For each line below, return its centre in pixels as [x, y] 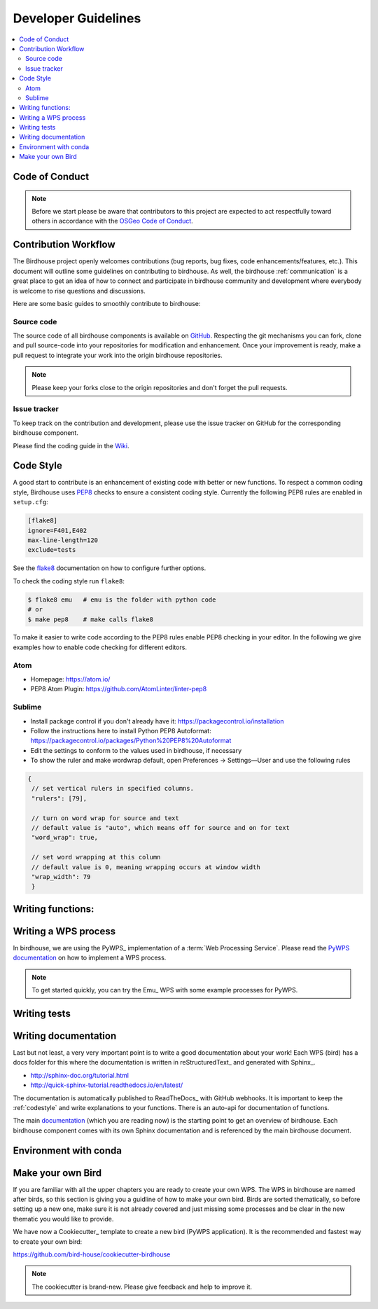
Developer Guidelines [77, 18]
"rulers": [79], [59, 798]
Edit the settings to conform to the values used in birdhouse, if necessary [136, 750]
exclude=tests [52, 550]
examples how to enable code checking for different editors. [100, 647]
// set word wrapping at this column [96, 857]
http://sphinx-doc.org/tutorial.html [80, 1075]
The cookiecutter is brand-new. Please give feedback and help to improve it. [142, 1287]
